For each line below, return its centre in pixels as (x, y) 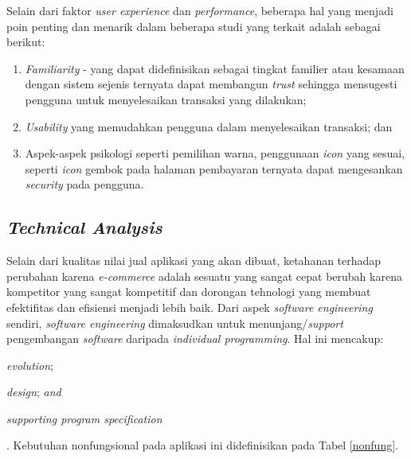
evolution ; (30, 365)
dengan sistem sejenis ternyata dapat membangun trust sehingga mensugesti (211, 84)
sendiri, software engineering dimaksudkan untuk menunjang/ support (175, 323)
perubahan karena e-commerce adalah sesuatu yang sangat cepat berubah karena (204, 276)
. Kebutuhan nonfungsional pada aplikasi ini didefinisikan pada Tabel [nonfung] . (202, 445)
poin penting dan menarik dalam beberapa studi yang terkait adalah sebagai (194, 26)
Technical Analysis (84, 227)
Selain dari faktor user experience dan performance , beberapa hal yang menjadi (200, 10)
